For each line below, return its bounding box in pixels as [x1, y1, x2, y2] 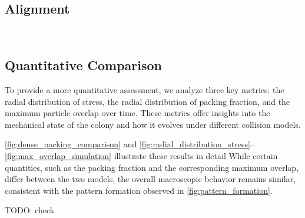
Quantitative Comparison [5, 56, 163, 74]
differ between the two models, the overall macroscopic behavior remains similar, [5, 173, 296, 185]
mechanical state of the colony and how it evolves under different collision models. [5, 118, 301, 130]
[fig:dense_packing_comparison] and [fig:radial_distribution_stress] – [5, 138, 254, 150]
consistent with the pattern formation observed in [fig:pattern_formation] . [5, 184, 273, 196]
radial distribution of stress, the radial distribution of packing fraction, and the [5, 95, 290, 107]
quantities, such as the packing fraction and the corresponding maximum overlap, [5, 161, 299, 173]
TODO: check [5, 204, 55, 216]
